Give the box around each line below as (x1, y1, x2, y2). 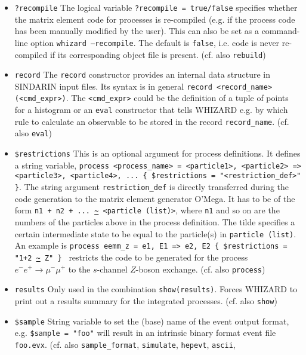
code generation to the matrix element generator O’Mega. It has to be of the (14, 192, 295, 204)
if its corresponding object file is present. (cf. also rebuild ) (50, 48, 266, 60)
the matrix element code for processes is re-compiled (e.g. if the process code (14, 13, 295, 25)
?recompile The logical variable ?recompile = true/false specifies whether (14, 1, 298, 13)
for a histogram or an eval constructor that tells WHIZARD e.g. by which (14, 103, 288, 116)
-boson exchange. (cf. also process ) (135, 262, 265, 275)
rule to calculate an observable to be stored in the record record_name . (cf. (14, 115, 289, 127)
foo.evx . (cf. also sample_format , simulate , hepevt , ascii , (14, 338, 236, 350)
